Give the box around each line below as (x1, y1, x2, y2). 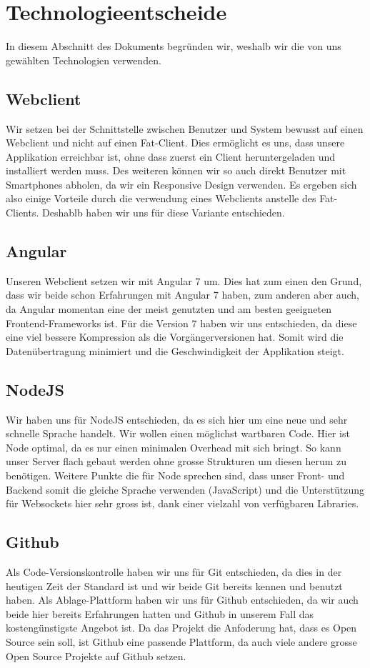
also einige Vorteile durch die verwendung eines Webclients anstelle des (6, 191, 316, 206)
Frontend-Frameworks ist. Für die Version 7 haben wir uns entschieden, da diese (6, 315, 357, 330)
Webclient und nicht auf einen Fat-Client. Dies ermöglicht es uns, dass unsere (6, 135, 345, 150)
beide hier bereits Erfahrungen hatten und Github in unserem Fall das (6, 606, 314, 621)
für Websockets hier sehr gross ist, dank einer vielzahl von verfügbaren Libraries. (6, 496, 359, 511)
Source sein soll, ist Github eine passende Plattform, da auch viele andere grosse (6, 634, 357, 649)
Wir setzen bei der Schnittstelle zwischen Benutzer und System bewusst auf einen (6, 121, 364, 136)
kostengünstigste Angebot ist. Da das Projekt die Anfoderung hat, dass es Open (6, 620, 357, 635)
